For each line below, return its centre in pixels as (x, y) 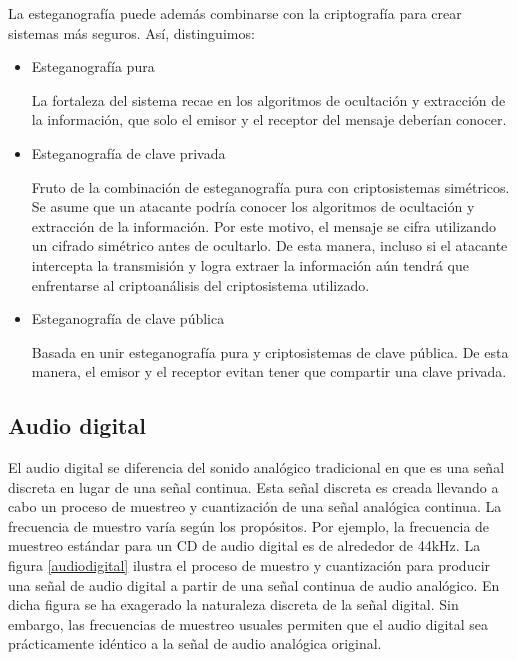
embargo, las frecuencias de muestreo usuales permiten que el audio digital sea (248, 623)
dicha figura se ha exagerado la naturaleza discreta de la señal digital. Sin (233, 604)
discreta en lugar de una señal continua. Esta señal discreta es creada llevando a (253, 486)
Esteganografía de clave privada (128, 152)
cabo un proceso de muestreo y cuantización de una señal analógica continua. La (255, 506)
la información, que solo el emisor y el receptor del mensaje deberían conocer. (269, 119)
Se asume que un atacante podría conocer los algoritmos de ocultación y (253, 206)
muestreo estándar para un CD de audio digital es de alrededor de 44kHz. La (244, 545)
